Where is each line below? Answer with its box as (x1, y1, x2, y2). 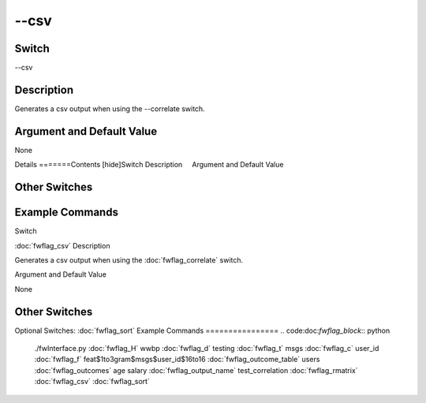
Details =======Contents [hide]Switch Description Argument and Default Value (14, 160, 284, 170)
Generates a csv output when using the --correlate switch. (14, 103, 205, 114)
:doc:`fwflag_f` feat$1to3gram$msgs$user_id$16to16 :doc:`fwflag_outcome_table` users (34, 355, 320, 364)
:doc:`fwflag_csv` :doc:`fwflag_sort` (34, 377, 150, 386)
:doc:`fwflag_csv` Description (14, 241, 110, 250)
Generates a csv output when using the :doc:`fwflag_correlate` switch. (14, 255, 244, 264)
